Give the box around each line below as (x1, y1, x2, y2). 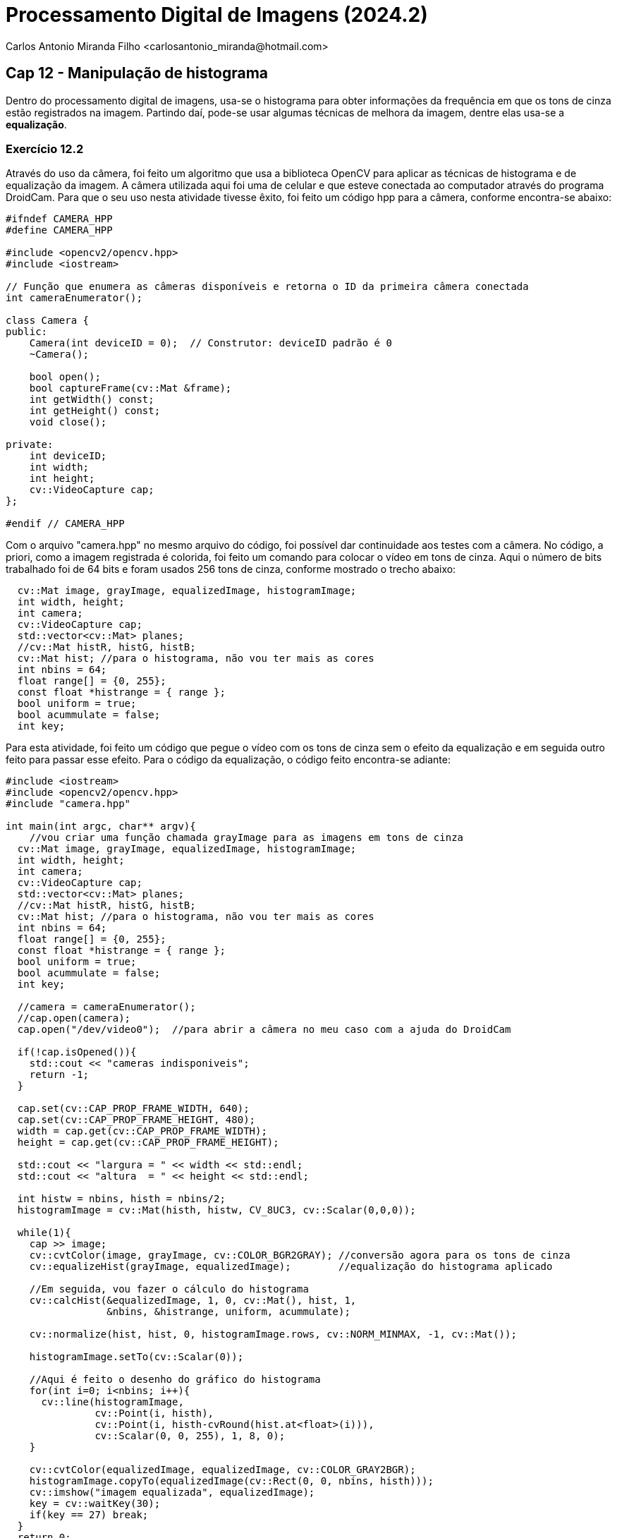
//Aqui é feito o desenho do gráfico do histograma (29, 1374, 321, 1386)
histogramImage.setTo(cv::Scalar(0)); (29, 1351, 244, 1363)
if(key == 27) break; (29, 1509, 149, 1521)
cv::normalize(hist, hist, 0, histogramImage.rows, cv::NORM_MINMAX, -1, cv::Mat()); (29, 1328, 517, 1340)
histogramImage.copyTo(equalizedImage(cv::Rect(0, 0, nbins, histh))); (29, 1475, 434, 1487)
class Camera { (6, 315, 90, 327)
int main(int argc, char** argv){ (6, 821, 196, 832)
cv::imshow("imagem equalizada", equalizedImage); (29, 1486, 315, 1498)
